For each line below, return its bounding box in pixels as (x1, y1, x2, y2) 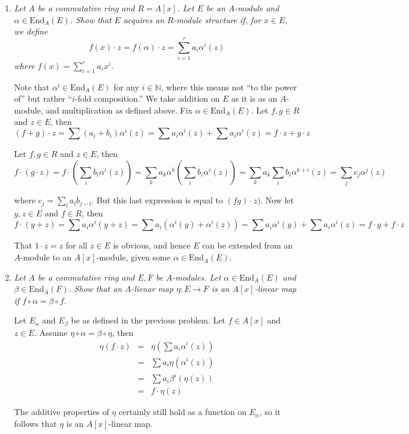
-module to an (20, 251, 72, 263)
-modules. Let (172, 271, 221, 283)
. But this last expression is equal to (91, 194, 224, 206)
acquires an (123, 13, 165, 26)
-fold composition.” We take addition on (74, 92, 220, 105)
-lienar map (131, 282, 174, 295)
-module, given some (96, 251, 171, 263)
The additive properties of (14, 405, 109, 418)
